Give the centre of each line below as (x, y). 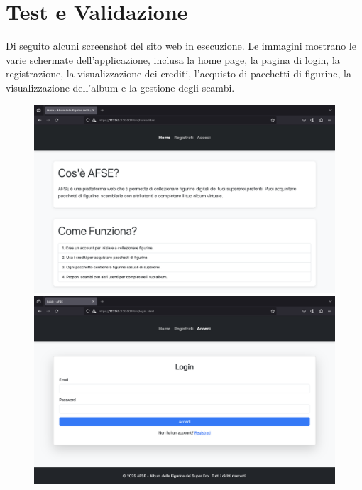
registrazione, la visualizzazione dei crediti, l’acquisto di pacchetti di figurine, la (179, 73)
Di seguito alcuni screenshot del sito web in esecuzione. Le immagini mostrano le (181, 46)
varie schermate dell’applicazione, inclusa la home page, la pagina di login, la (173, 59)
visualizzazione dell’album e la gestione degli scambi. (120, 87)
